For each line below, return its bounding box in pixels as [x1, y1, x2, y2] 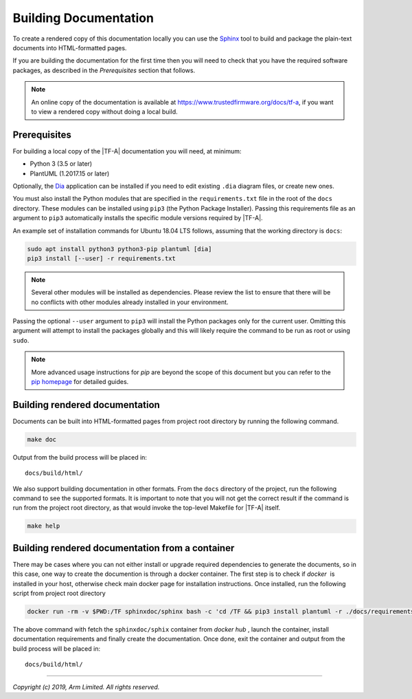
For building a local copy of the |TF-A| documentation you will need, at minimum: [12, 147, 242, 155]
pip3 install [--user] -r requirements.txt [27, 255, 176, 262]
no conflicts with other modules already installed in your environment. [31, 298, 229, 306]
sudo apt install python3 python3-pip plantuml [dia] [27, 245, 212, 252]
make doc [27, 435, 57, 443]
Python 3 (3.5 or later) [30, 160, 93, 168]
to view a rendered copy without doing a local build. [31, 107, 178, 116]
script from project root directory [12, 589, 106, 598]
